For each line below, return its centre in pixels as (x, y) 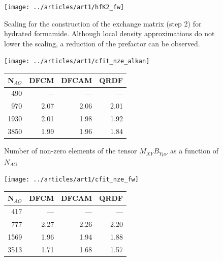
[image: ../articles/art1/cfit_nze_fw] (71, 180)
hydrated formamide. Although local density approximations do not (109, 33)
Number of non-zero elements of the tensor (71, 151)
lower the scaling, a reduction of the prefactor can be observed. (102, 43)
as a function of (194, 151)
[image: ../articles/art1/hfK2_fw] (64, 7)
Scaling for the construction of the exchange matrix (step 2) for (103, 23)
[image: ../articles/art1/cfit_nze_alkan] (77, 61)
